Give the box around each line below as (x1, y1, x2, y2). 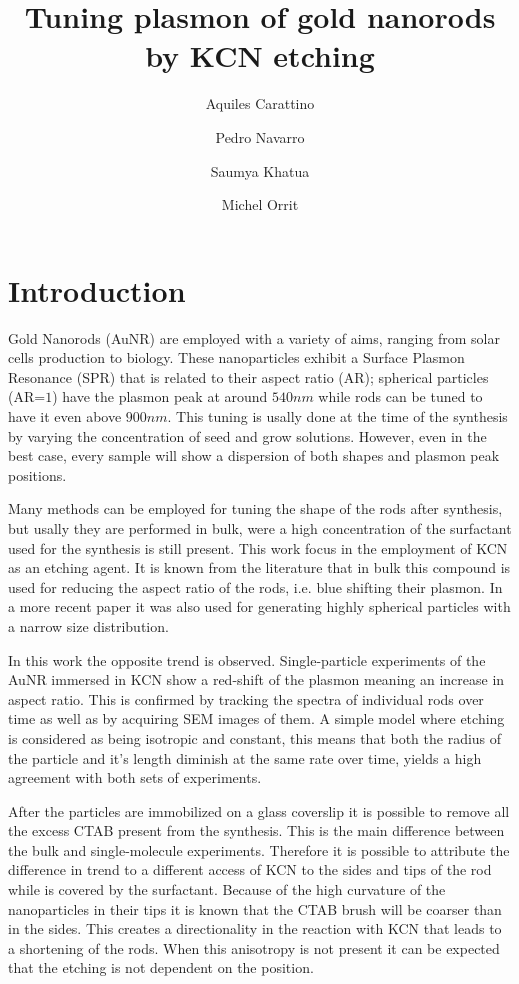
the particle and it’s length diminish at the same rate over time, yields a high (8, 747, 482, 768)
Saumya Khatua (210, 160, 310, 181)
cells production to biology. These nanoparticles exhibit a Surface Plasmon (8, 347, 465, 368)
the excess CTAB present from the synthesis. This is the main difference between (8, 820, 505, 841)
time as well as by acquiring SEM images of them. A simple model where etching (8, 708, 505, 729)
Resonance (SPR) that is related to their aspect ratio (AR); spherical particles (8, 366, 489, 387)
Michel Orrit (221, 194, 299, 215)
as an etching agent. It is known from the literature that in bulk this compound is (8, 557, 511, 578)
